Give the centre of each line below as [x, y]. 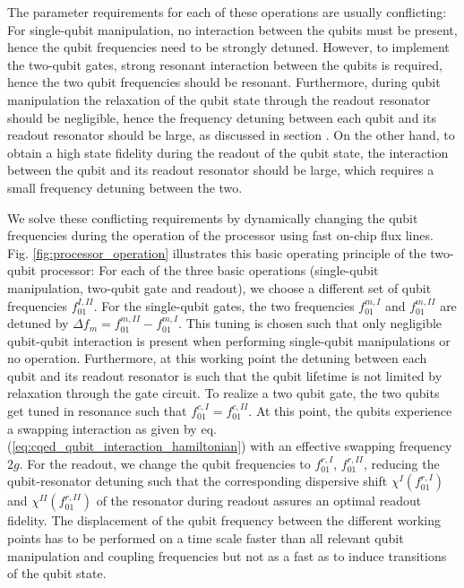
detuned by [38, 323]
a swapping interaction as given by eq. [112, 428]
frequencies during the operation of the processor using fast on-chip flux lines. [220, 235]
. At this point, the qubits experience [350, 411]
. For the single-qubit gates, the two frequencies [224, 305]
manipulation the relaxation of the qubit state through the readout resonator [219, 99]
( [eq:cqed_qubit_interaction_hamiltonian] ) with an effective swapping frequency [230, 446]
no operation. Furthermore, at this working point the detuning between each [217, 358]
